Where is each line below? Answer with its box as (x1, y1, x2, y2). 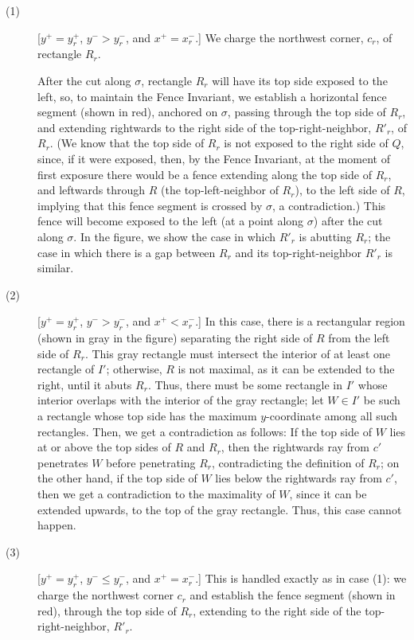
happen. (37, 517, 76, 533)
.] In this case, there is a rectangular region (195, 313, 405, 330)
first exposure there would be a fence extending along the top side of (37, 166, 372, 182)
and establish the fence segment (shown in (189, 587, 396, 603)
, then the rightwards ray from (221, 439, 369, 455)
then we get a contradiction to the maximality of (37, 486, 275, 502)
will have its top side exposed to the (212, 72, 388, 88)
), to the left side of (295, 181, 390, 198)
